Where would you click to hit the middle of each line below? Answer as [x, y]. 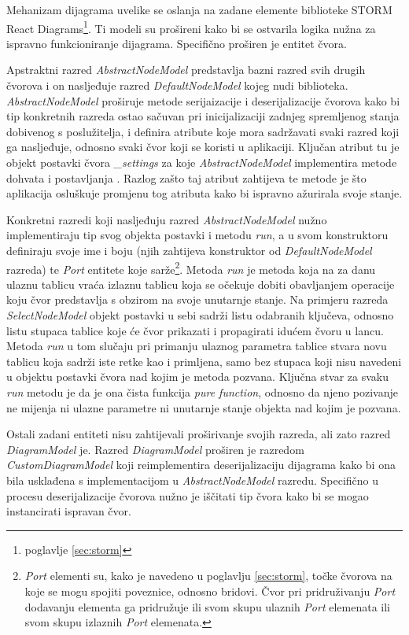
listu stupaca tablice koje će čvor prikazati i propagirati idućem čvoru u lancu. [195, 330]
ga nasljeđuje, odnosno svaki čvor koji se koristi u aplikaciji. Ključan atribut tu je [203, 147]
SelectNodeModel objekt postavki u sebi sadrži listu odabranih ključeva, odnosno [200, 315]
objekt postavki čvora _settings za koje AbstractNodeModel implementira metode [202, 162]
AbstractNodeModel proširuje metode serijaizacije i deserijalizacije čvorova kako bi [203, 100]
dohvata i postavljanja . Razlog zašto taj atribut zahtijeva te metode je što [186, 177]
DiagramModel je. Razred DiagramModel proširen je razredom [155, 449]
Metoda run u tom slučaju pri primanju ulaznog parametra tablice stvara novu [197, 346]
